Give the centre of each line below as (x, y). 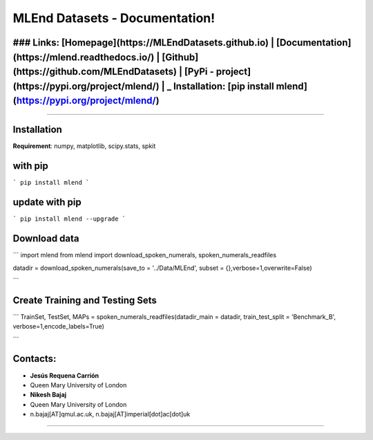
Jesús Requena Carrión (65, 375)
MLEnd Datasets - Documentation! (114, 18)
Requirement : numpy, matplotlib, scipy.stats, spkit (84, 146)
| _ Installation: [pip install (218, 86)
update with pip (47, 202)
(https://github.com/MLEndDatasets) (95, 72)
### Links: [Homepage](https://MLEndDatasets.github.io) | (144, 43)
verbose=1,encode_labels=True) (59, 327)
